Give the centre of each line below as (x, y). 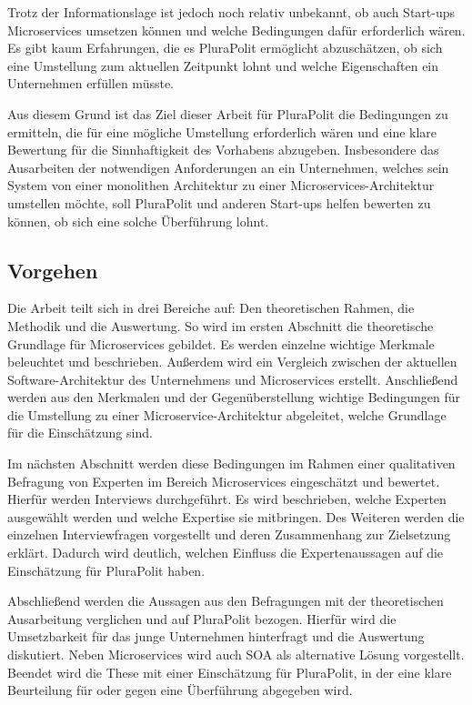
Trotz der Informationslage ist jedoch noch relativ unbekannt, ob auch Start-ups (231, 12)
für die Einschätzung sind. (80, 433)
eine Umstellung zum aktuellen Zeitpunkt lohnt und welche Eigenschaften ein (223, 65)
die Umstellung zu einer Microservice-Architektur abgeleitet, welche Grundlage (227, 414)
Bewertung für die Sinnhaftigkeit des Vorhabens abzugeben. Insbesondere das (223, 150)
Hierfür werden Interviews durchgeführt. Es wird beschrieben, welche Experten (227, 499)
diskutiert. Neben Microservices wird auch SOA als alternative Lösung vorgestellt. (236, 655)
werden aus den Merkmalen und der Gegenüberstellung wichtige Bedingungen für (234, 397)
